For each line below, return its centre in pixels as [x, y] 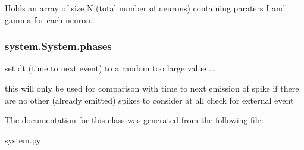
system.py [23, 140]
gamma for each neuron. [49, 19]
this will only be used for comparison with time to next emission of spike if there [152, 88]
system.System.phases [58, 46]
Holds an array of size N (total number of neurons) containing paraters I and [145, 8]
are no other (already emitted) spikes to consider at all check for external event [149, 100]
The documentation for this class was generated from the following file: [134, 120]
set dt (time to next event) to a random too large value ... [110, 68]
